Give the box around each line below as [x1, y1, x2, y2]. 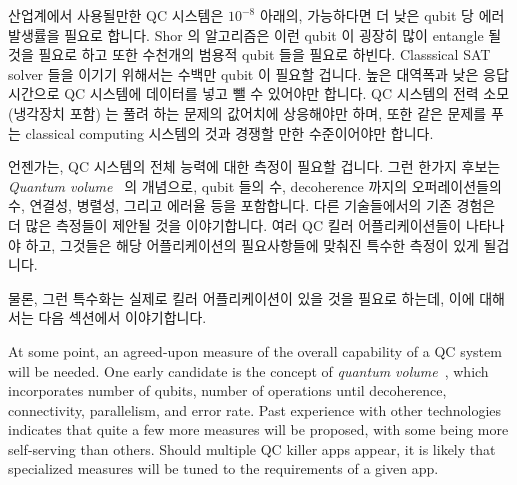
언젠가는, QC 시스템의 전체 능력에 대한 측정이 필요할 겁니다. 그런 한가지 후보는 [8, 156, 501, 177]
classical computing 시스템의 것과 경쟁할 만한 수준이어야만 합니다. [25, 122, 434, 143]
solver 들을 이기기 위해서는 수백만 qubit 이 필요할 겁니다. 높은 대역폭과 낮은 [8, 63, 479, 84]
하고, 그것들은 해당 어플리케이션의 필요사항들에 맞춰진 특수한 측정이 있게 [25, 234, 479, 255]
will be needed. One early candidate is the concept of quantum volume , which [8, 360, 489, 381]
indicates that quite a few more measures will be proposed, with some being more [8, 419, 509, 440]
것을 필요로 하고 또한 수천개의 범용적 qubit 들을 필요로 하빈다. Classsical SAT [8, 44, 491, 65]
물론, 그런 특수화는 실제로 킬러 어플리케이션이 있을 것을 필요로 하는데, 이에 [8, 287, 475, 308]
